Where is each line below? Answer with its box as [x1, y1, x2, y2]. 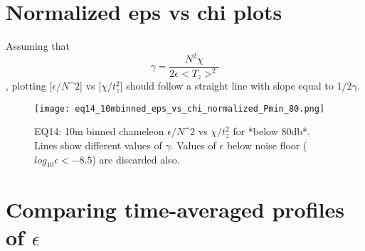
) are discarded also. [92, 151, 180, 166]
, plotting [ [6, 78, 53, 93]
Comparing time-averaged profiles [6, 194, 344, 223]
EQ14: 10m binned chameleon [34, 124, 164, 139]
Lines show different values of [34, 137, 162, 152]
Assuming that [6, 38, 70, 53]
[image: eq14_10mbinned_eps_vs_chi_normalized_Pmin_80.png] [34, 103, 325, 114]
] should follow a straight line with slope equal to [120, 78, 334, 93]
